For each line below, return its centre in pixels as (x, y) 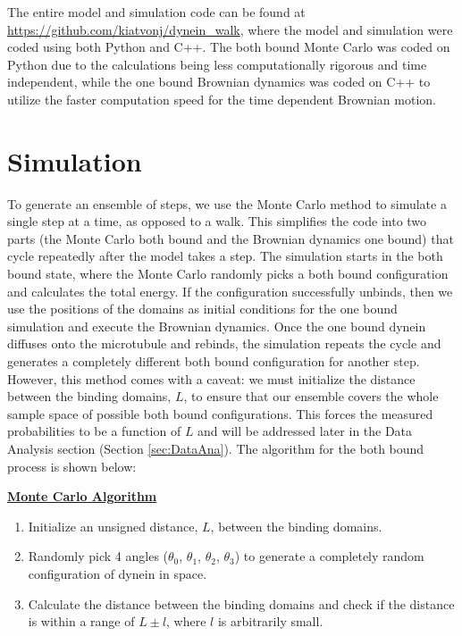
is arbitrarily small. (270, 621)
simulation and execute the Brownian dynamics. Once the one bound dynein (217, 326)
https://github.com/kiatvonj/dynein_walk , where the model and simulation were (230, 29)
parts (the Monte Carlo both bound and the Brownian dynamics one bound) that (231, 238)
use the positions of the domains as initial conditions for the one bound (202, 309)
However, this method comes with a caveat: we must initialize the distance (211, 378)
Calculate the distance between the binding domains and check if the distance (241, 603)
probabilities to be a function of (94, 431)
